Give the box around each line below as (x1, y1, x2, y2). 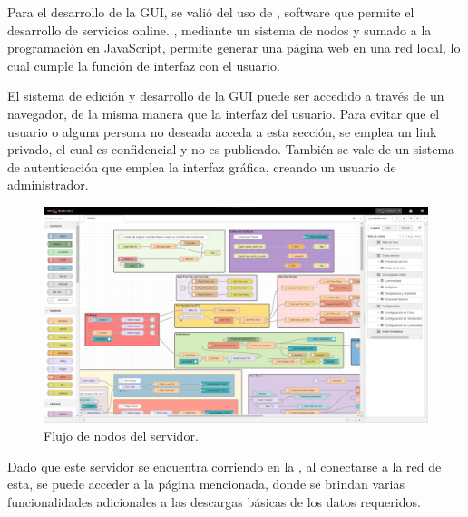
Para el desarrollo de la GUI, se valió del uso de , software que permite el (7, 3, 414, 21)
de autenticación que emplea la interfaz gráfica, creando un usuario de (7, 157, 396, 176)
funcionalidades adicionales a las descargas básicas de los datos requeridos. (7, 492, 421, 511)
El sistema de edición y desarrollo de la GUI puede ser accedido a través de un (7, 86, 444, 105)
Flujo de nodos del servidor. (44, 426, 199, 445)
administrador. (7, 175, 89, 194)
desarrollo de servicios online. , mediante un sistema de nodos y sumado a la (7, 20, 432, 39)
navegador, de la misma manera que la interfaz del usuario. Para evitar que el (7, 103, 440, 122)
